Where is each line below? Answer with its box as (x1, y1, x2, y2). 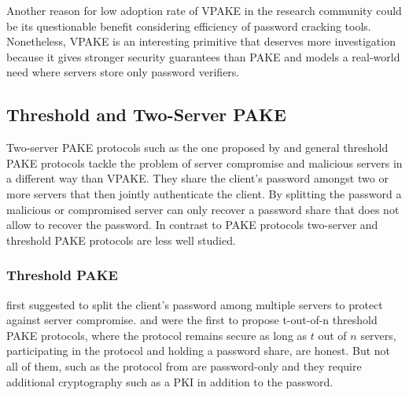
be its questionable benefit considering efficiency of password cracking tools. (6, 17, 371, 34)
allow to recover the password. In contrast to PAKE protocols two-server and (6, 216, 378, 233)
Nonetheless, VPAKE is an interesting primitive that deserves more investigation (6, 33, 396, 50)
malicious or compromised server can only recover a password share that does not (6, 201, 400, 217)
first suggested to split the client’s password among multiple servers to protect (6, 296, 383, 312)
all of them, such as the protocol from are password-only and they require (6, 357, 362, 374)
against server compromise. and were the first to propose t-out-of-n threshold (6, 312, 378, 328)
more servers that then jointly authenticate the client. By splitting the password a (6, 185, 402, 201)
